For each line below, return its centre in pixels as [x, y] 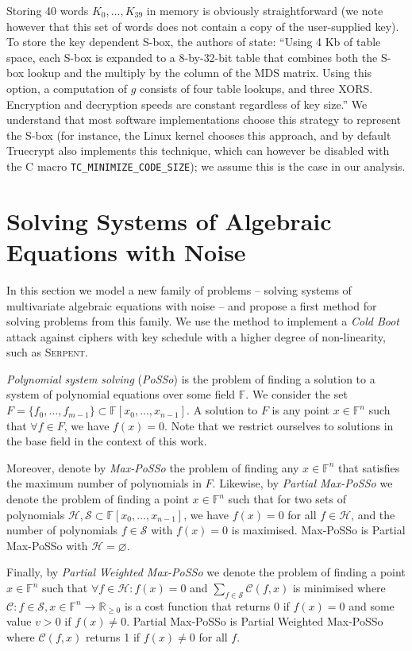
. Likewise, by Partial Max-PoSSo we [302, 483]
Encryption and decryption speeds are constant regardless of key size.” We [187, 104]
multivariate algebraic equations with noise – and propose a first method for [192, 305]
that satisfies [369, 467]
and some [372, 605]
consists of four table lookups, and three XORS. [256, 88]
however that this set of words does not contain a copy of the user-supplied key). [203, 26]
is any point [300, 410]
